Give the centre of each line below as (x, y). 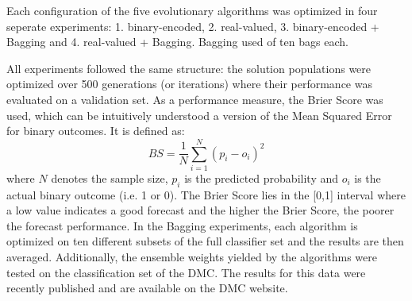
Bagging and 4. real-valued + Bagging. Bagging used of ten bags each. (177, 42)
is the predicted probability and (262, 178)
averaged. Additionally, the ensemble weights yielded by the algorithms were (192, 257)
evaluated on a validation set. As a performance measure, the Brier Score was (195, 99)
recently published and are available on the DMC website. (147, 288)
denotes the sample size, (110, 178)
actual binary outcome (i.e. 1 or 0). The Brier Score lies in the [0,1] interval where (206, 194)
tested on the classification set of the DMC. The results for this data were (186, 272)
